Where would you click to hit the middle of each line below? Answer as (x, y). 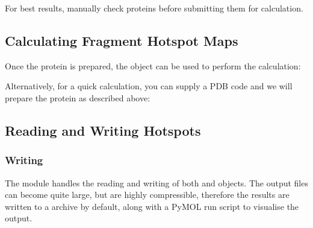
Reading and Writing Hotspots (103, 130)
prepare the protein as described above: (78, 97)
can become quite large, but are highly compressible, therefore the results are (147, 195)
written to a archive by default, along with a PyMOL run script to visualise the (152, 206)
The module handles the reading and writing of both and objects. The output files (156, 182)
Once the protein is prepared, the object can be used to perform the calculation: (153, 65)
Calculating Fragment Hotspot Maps (122, 40)
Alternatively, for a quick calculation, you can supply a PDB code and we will (149, 86)
